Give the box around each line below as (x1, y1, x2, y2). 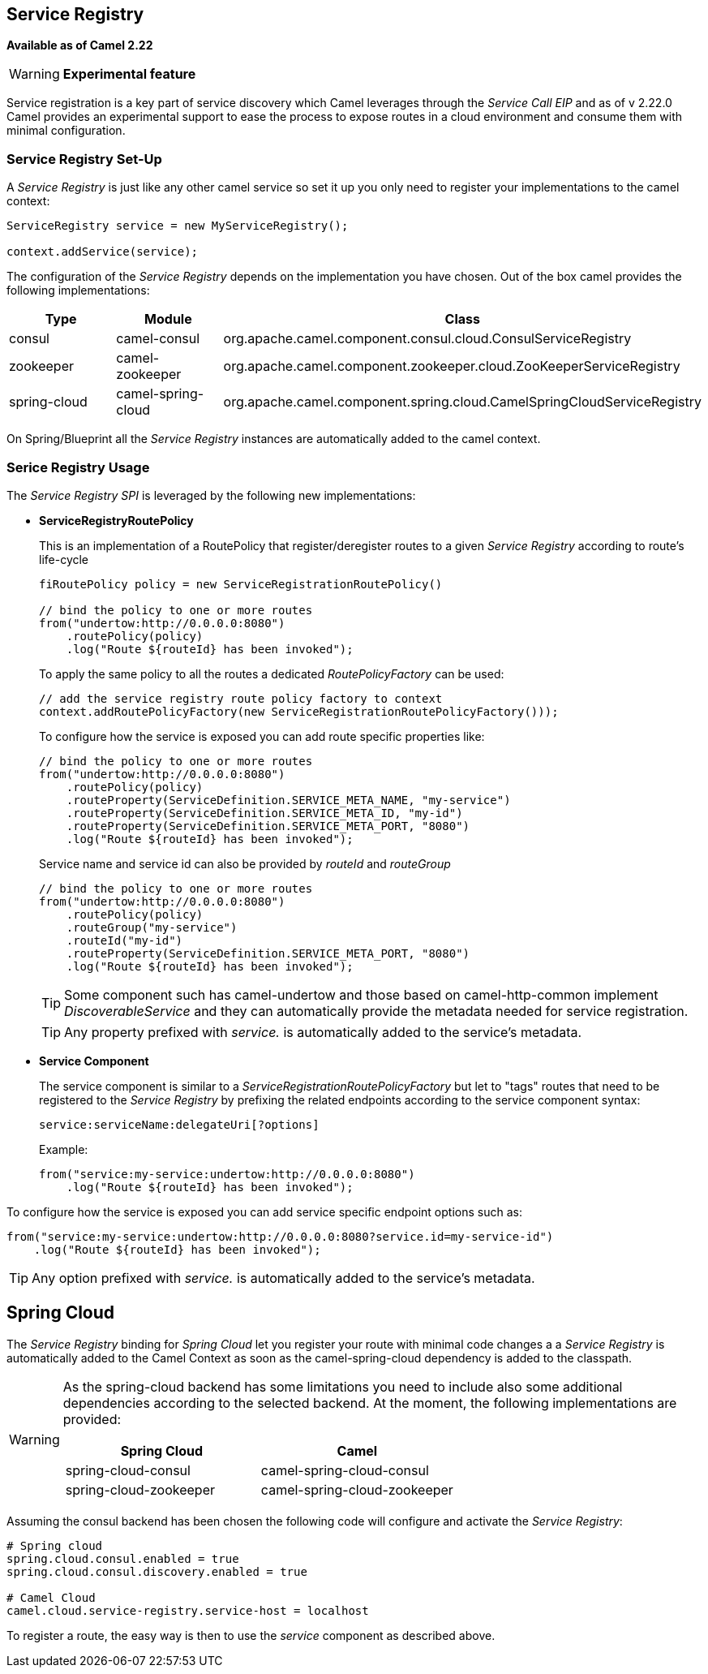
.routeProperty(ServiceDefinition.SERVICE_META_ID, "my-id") (66, 806, 463, 820)
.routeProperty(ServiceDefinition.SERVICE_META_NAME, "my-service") (66, 793, 511, 807)
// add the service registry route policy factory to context (39, 691, 443, 705)
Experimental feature (62, 66, 196, 83)
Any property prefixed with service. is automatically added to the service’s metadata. (64, 1023, 582, 1040)
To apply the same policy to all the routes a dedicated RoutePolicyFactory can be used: (39, 666, 504, 681)
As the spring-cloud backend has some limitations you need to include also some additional (62, 1378, 623, 1395)
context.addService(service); (6, 245, 199, 259)
